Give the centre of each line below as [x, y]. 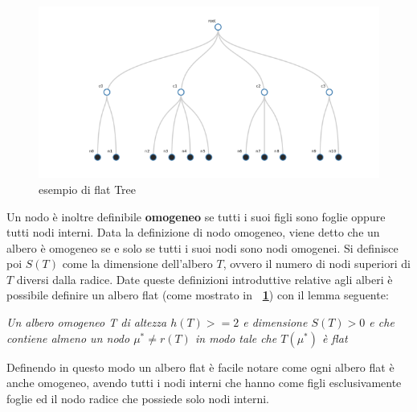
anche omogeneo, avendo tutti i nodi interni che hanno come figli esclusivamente [204, 383]
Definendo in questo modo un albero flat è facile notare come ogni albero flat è [200, 367]
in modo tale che [236, 338]
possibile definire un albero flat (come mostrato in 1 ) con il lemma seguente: [198, 295]
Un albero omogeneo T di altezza [87, 322]
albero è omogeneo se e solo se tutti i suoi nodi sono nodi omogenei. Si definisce [202, 247]
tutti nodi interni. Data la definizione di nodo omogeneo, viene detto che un [193, 232]
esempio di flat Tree [88, 189]
